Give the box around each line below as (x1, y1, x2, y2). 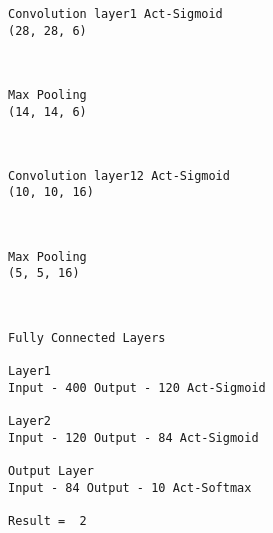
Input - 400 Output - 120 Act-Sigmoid (8, 380, 266, 395)
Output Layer (8, 463, 94, 478)
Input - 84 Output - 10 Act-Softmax (8, 480, 252, 495)
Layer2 (8, 413, 51, 428)
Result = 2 (8, 513, 87, 528)
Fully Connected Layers (8, 330, 166, 345)
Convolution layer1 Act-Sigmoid (8, 7, 223, 21)
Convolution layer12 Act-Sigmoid (8, 168, 230, 183)
